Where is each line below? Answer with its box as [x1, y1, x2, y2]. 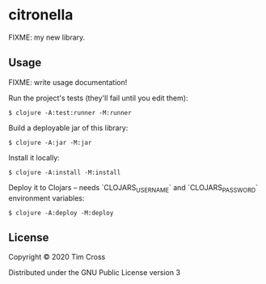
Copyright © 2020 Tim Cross [8, 252, 106, 262]
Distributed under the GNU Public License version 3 [8, 268, 180, 278]
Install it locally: [8, 152, 61, 163]
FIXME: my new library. [8, 32, 86, 42]
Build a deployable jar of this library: [8, 123, 129, 133]
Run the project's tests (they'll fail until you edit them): [8, 93, 188, 103]
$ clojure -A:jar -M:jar [8, 138, 92, 146]
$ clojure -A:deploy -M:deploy [8, 209, 114, 217]
